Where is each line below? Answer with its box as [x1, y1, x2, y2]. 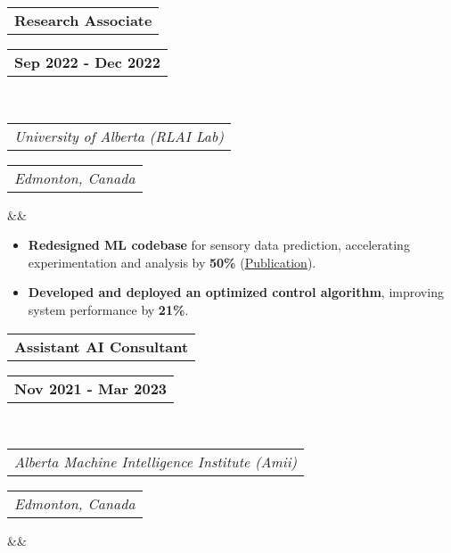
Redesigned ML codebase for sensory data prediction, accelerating [28, 235, 410, 254]
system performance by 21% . [28, 300, 189, 318]
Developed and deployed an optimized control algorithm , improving [28, 283, 444, 301]
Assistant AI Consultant [14, 335, 189, 357]
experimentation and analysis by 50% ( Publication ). [28, 252, 316, 271]
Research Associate [14, 10, 152, 30]
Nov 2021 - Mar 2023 [14, 377, 168, 399]
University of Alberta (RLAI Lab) [14, 125, 224, 146]
